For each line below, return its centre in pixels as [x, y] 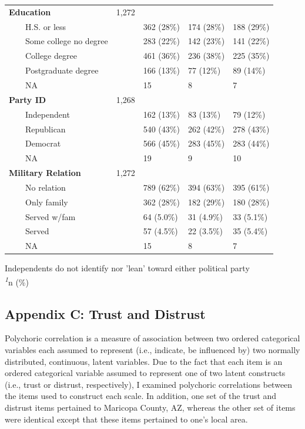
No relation [45, 187]
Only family [46, 202]
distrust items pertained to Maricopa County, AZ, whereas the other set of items [150, 407]
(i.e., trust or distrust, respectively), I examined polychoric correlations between [149, 384]
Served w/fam [50, 216]
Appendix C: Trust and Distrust [105, 313]
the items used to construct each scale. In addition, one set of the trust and [141, 396]
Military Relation [45, 173]
